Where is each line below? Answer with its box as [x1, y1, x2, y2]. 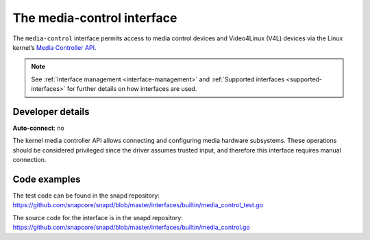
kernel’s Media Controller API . [12, 43, 97, 51]
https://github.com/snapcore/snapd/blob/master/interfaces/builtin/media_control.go [12, 223, 250, 232]
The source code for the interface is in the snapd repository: [12, 213, 183, 222]
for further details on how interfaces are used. [66, 85, 197, 93]
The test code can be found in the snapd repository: [12, 191, 160, 200]
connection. [12, 156, 47, 164]
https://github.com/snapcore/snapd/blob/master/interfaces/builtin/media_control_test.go [12, 201, 264, 209]
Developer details [12, 106, 90, 118]
